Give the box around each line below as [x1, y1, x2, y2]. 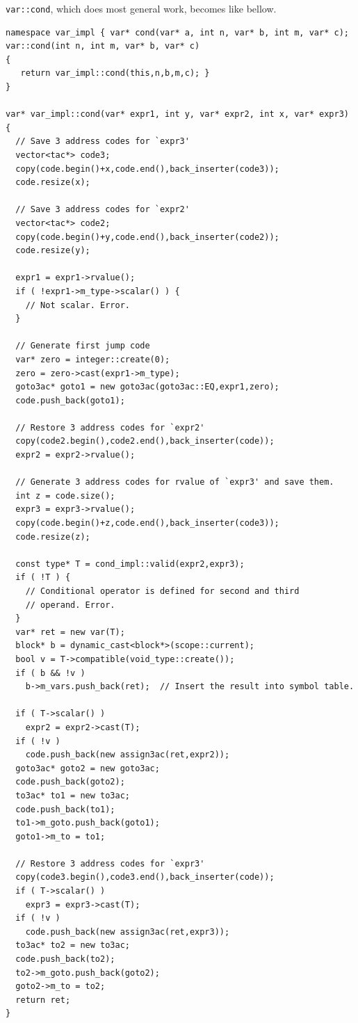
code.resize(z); [15, 531, 90, 542]
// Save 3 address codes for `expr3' [15, 136, 190, 147]
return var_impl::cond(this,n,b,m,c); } [20, 68, 210, 79]
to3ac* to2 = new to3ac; [15, 940, 130, 951]
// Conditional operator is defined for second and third [25, 586, 300, 596]
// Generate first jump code [15, 341, 150, 351]
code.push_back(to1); [15, 804, 115, 814]
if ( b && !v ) [15, 668, 86, 678]
